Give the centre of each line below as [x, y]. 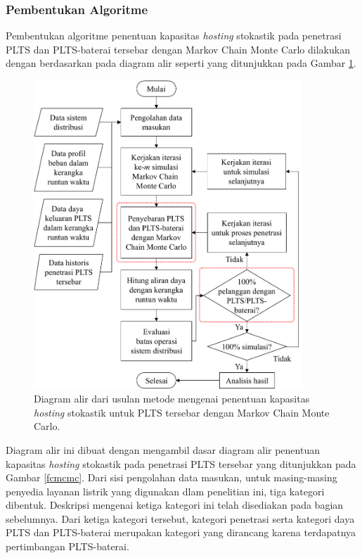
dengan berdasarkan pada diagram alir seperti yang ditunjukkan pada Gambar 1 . [181, 63]
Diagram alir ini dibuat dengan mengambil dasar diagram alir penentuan [163, 449]
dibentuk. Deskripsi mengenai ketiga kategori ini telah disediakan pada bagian [175, 505]
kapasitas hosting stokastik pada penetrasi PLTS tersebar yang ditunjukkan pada [181, 463]
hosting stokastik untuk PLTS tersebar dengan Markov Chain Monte [182, 412]
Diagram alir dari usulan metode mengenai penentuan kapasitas [172, 399]
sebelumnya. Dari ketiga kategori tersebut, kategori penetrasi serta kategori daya [180, 518]
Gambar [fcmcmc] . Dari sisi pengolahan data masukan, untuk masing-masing [172, 477]
